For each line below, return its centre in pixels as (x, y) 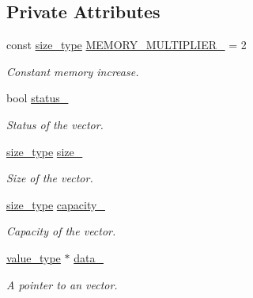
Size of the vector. (50, 178)
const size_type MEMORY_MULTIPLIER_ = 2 (126, 45)
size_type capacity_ (56, 204)
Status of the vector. (55, 124)
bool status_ (38, 98)
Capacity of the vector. (61, 231)
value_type (34, 257)
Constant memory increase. (73, 71)
